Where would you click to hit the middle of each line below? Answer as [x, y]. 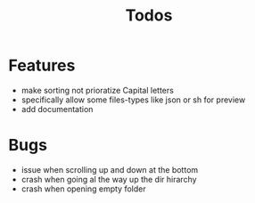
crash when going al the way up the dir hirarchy [109, 179]
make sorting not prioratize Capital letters [98, 90]
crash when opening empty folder [83, 189]
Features [42, 65]
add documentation [57, 109]
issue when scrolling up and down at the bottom [110, 169]
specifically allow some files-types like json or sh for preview [133, 100]
